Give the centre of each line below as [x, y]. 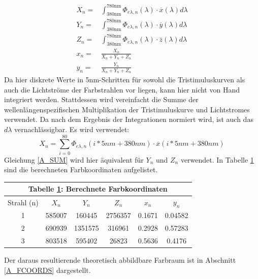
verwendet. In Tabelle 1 [217, 159]
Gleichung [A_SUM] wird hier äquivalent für [74, 159]
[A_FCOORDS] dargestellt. [47, 270]
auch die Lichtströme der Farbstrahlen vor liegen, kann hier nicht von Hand [122, 89]
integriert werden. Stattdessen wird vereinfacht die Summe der [101, 99]
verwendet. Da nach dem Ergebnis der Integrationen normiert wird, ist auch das [129, 119]
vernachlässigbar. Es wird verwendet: [72, 129]
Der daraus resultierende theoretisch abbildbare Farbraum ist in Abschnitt [120, 260]
